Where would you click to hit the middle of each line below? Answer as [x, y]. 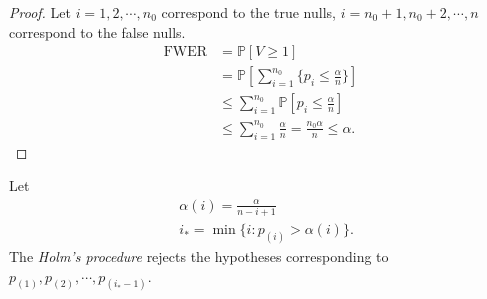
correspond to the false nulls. [97, 31]
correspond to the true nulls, [248, 12]
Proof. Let [40, 12]
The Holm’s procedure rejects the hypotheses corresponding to [199, 256]
